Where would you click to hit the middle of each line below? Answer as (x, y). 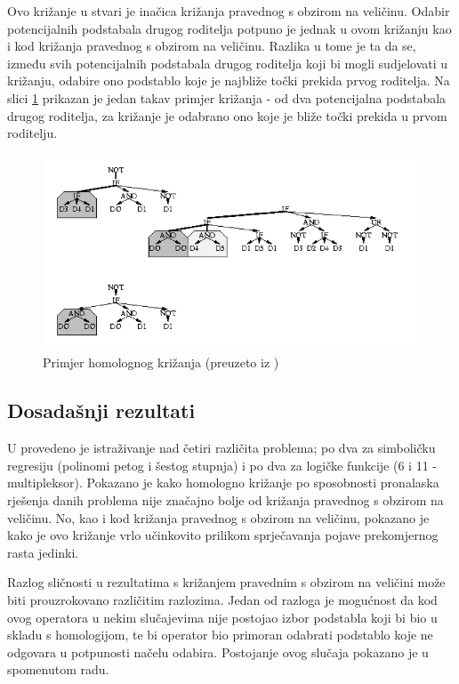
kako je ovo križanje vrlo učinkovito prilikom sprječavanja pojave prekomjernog (223, 535)
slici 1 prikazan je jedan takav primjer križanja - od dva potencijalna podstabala (227, 97)
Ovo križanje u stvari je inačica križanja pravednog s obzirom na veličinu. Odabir (229, 11)
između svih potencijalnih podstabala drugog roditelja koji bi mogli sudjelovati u (228, 63)
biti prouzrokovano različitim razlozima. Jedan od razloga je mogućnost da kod (222, 599)
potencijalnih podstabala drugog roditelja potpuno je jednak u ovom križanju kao (229, 28)
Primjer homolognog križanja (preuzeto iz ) (161, 362)
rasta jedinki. (43, 552)
